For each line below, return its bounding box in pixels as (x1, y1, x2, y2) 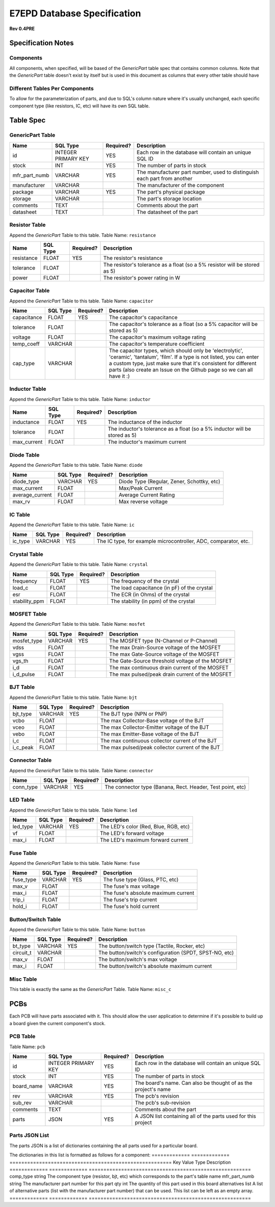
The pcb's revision (134, 1093, 179, 1100)
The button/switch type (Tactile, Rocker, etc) (98, 942, 205, 950)
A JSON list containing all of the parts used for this (134, 1113, 257, 1120)
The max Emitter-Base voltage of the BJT (100, 730, 200, 738)
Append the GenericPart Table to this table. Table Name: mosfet (9, 621, 146, 627)
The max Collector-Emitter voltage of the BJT (100, 723, 209, 730)
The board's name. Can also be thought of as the (134, 1079, 253, 1086)
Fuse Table (9, 849, 37, 857)
